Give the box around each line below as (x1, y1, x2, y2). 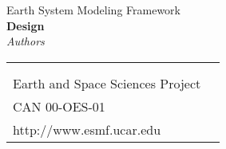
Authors (6, 33, 45, 49)
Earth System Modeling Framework (6, 2, 180, 18)
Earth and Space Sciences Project (13, 73, 201, 92)
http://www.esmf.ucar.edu (13, 120, 161, 139)
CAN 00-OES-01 (13, 96, 105, 116)
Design (6, 17, 45, 33)
